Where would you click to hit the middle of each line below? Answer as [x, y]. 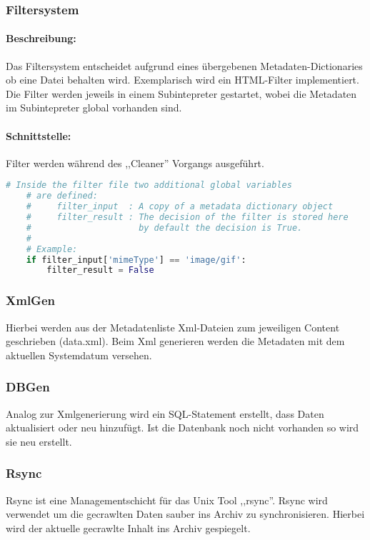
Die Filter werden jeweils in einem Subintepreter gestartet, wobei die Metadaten [181, 93]
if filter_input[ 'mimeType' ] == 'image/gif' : [136, 260]
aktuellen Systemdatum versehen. [79, 355]
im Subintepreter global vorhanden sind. [94, 107]
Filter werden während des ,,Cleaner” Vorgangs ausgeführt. [135, 162]
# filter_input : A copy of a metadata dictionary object [180, 207]
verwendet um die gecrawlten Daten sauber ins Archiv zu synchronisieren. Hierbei [185, 514]
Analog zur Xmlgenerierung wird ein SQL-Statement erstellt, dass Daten [165, 413]
